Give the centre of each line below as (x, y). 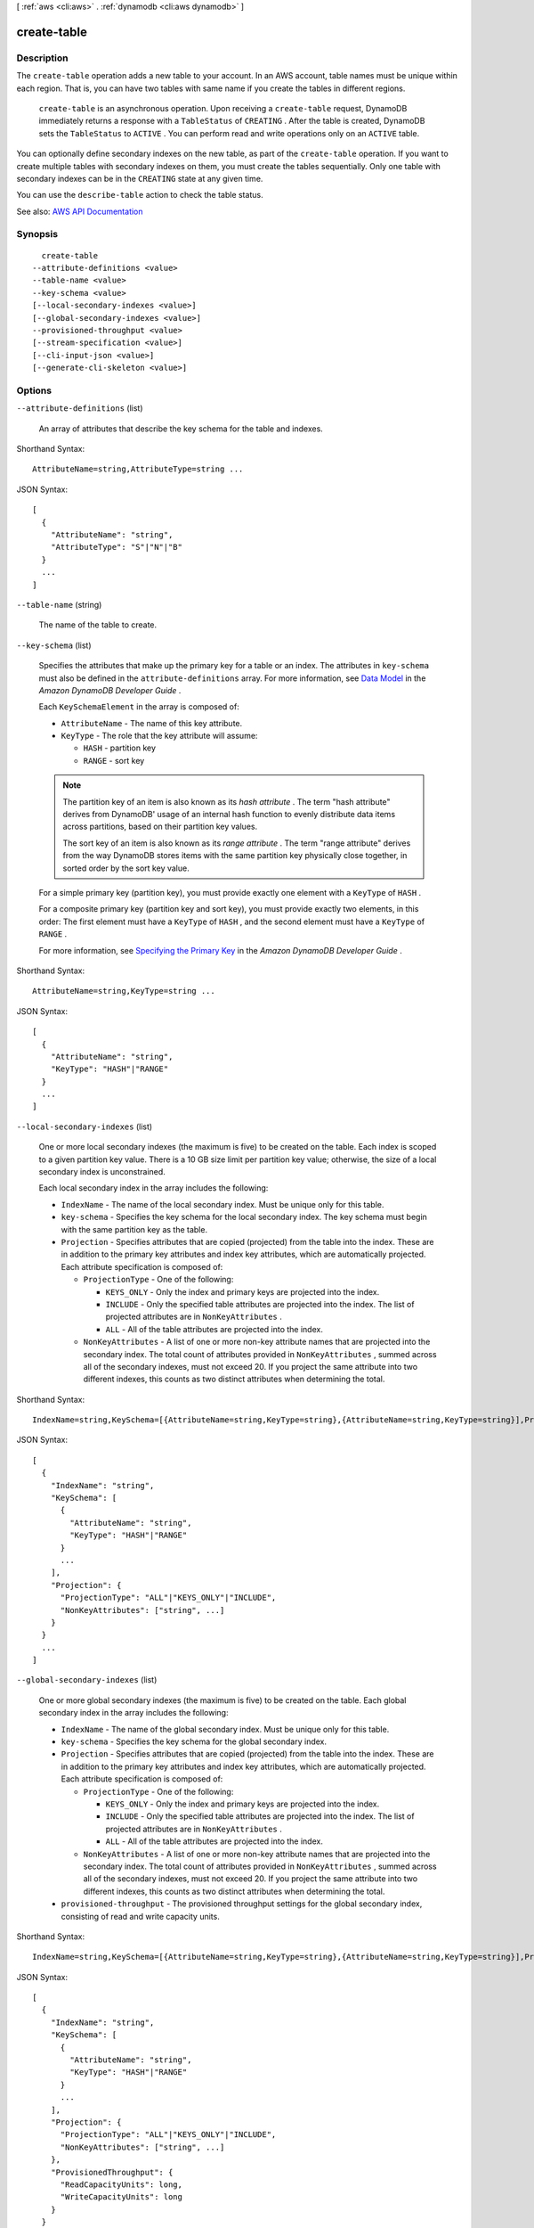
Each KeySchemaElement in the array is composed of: (139, 707)
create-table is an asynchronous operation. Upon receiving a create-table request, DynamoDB (223, 108)
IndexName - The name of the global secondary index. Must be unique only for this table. (225, 1729)
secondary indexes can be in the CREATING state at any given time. (140, 178)
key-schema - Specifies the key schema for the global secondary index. (194, 1741)
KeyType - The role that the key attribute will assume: (159, 736)
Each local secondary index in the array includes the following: (154, 1188)
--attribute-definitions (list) (80, 408)
